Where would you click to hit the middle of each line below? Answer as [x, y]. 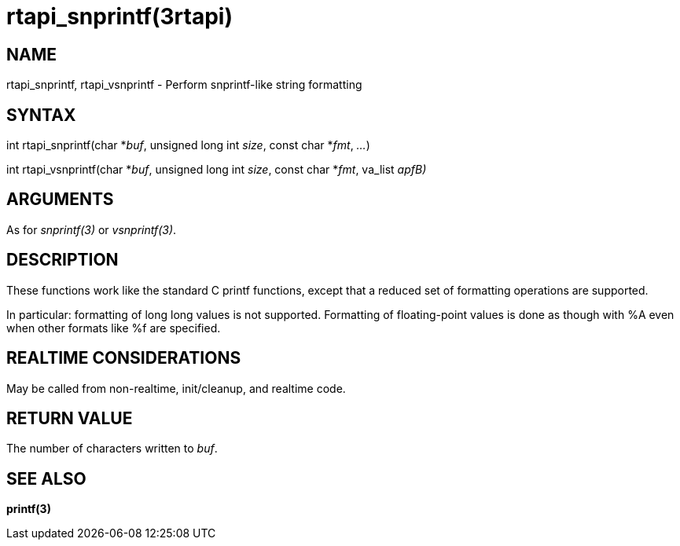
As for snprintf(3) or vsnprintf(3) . [92, 229]
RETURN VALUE [70, 418]
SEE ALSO [46, 478]
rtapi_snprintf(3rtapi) [119, 16]
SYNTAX [41, 115]
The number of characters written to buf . [112, 449]
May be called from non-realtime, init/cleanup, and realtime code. [176, 388]
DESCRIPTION [62, 260]
